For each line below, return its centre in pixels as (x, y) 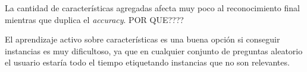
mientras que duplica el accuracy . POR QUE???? (94, 19)
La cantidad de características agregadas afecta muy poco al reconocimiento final (152, 8)
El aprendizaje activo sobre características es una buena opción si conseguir (142, 39)
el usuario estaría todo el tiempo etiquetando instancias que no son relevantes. (147, 62)
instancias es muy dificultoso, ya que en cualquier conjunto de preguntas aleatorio (154, 50)
